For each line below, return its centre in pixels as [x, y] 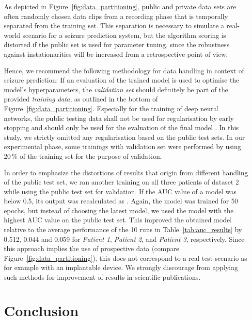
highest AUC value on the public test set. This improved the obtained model [118, 220]
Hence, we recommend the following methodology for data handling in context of [124, 70]
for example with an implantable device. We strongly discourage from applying [121, 267]
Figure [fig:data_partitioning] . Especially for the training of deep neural [111, 108]
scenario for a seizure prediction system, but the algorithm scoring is [124, 35]
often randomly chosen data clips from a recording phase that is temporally [116, 16]
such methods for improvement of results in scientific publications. [102, 277]
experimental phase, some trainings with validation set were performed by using [123, 146]
